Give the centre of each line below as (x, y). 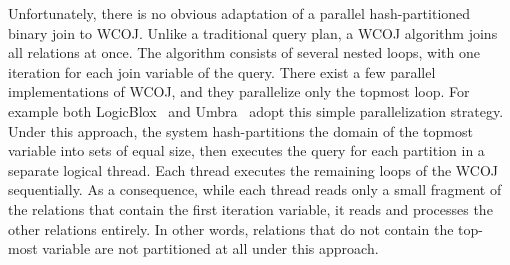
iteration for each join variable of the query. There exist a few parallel (222, 71)
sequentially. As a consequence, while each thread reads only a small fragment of (255, 189)
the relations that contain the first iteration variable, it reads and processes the (250, 208)
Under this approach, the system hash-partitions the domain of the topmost (240, 130)
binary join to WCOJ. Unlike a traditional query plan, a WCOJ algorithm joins (253, 32)
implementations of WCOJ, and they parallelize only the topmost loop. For (239, 91)
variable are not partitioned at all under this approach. (210, 248)
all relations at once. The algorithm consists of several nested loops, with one (244, 52)
